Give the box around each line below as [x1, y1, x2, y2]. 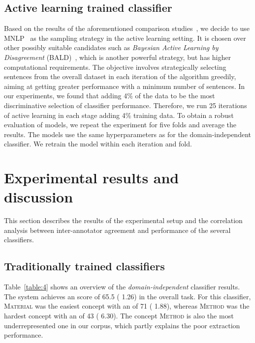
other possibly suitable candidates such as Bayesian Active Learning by [4, 42, 219, 53]
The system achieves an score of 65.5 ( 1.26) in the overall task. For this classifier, [4, 291, 251, 301]
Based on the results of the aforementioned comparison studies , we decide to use [4, 23, 250, 33]
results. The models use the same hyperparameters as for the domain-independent [4, 129, 251, 139]
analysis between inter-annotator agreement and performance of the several [4, 225, 231, 235]
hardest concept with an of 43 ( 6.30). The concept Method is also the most [4, 311, 234, 320]
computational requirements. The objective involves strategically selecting [4, 61, 226, 72]
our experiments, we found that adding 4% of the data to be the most [4, 90, 215, 101]
